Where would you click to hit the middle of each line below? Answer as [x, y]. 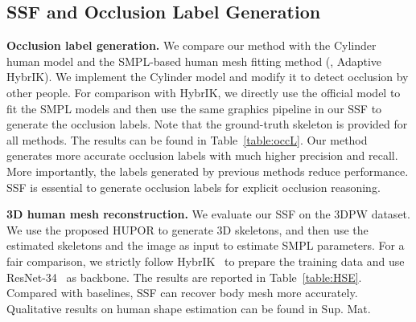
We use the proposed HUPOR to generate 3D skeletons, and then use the [187, 229]
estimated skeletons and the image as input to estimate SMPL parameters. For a [206, 245]
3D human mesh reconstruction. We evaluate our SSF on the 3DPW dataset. [208, 214]
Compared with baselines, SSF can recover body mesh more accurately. [182, 293]
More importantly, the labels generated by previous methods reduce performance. [208, 171]
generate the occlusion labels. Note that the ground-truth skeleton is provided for [207, 124]
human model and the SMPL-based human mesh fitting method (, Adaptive [194, 61]
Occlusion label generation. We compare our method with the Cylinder [192, 45]
